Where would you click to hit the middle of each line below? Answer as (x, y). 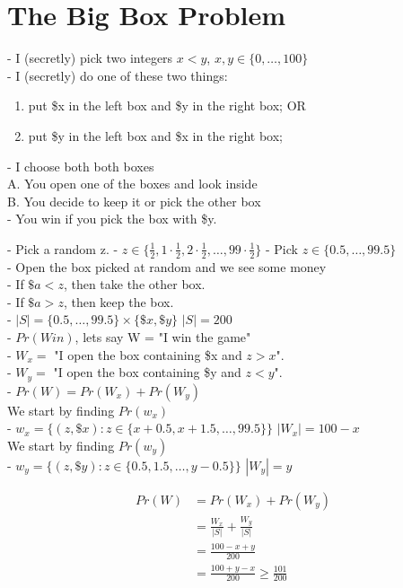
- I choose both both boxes (81, 166)
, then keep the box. (118, 301)
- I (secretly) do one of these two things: (118, 75)
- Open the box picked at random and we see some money (167, 266)
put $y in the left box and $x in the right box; (155, 135)
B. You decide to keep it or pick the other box (134, 201)
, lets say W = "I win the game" (163, 337)
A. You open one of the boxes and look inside (132, 184)
